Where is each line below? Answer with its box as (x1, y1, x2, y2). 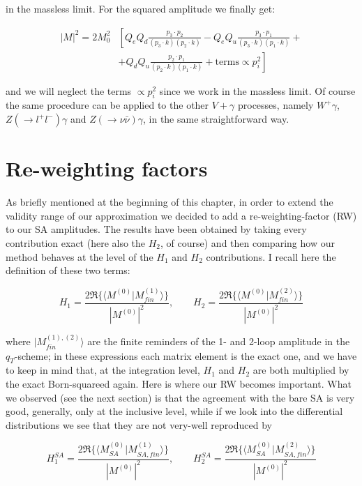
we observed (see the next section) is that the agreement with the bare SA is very (6, 390, 355, 404)
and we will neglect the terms (6, 83, 132, 98)
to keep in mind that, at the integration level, (6, 363, 200, 377)
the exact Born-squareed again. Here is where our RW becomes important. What (6, 376, 352, 390)
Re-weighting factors (6, 154, 208, 183)
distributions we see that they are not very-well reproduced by (6, 417, 272, 432)
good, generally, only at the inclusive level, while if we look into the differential (6, 404, 343, 418)
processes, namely (237, 98, 314, 112)
